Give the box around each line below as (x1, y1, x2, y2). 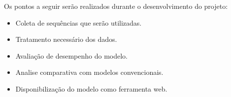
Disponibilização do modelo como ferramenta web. (15, 83, 167, 94)
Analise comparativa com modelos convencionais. (15, 67, 164, 77)
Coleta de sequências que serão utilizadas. (15, 17, 142, 28)
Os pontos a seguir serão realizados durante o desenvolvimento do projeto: (4, 1, 228, 11)
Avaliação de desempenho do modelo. (15, 50, 128, 61)
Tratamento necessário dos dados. (15, 34, 117, 44)
